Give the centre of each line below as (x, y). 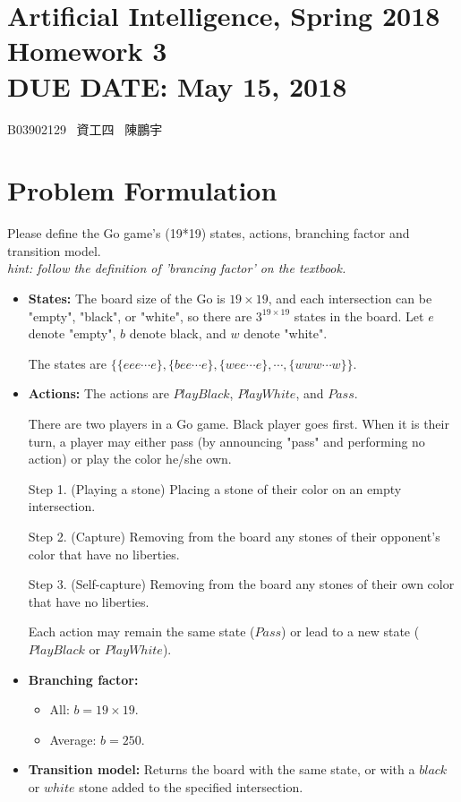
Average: (73, 739)
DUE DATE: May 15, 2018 (177, 85)
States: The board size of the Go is (127, 298)
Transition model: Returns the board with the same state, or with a (222, 769)
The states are (68, 363)
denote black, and (178, 333)
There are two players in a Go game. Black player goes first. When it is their (239, 423)
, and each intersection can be (350, 298)
